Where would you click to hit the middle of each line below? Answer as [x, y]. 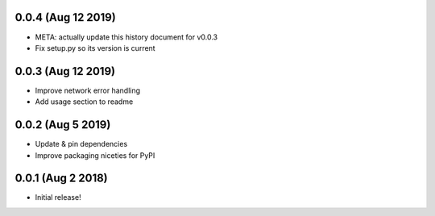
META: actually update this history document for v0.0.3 [126, 37]
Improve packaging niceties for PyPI [95, 155]
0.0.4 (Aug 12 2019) [65, 17]
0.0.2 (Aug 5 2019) [63, 125]
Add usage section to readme [84, 102]
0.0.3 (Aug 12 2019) [65, 71]
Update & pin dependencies [81, 144]
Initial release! [58, 197]
